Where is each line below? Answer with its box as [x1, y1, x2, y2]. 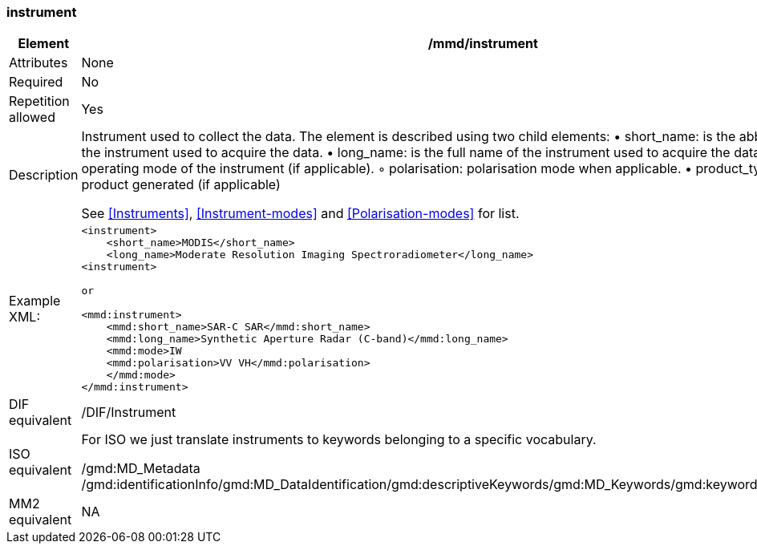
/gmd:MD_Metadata [81, 460, 200, 477]
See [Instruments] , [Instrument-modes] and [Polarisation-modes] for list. [81, 205, 520, 222]
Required [9, 74, 63, 91]
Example [9, 293, 61, 309]
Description [9, 167, 79, 184]
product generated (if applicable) [81, 176, 281, 193]
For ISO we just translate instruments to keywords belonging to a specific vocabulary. [81, 431, 597, 448]
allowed [9, 109, 55, 126]
